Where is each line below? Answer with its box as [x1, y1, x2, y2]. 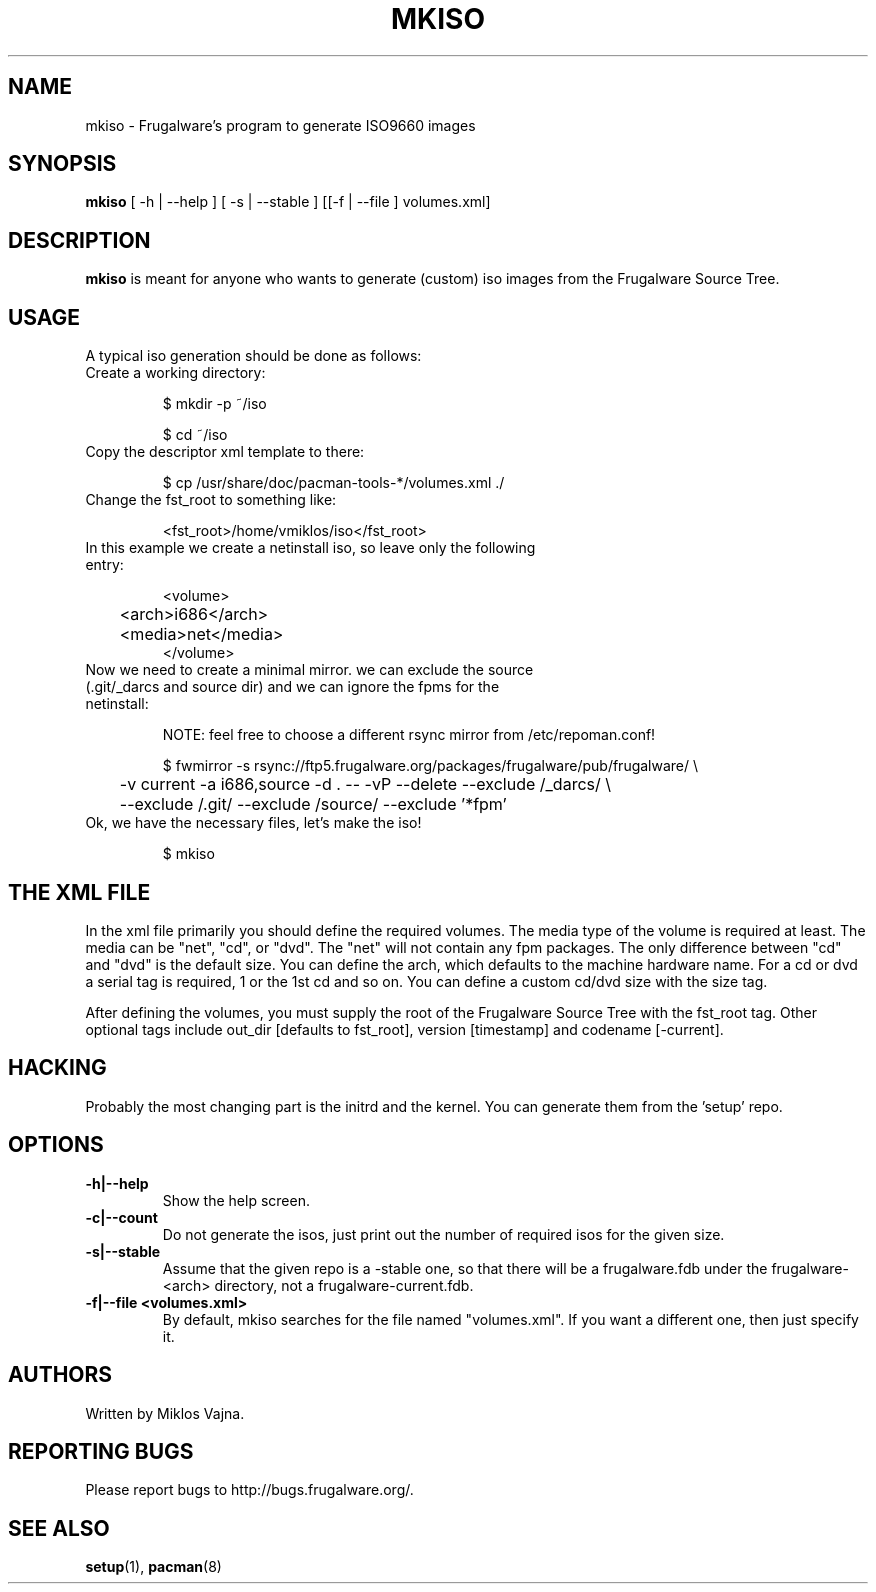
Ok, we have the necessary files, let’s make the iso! [85, 814, 422, 832]
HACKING [8, 1055, 107, 1081]
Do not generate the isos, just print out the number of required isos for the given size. [162, 1225, 725, 1243]
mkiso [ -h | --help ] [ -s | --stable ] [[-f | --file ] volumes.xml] [85, 193, 491, 211]
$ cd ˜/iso [162, 426, 228, 444]
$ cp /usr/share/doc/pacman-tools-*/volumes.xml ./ [162, 474, 505, 492]
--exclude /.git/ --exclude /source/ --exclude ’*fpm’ [119, 794, 507, 815]
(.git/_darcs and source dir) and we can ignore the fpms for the [85, 678, 500, 696]
